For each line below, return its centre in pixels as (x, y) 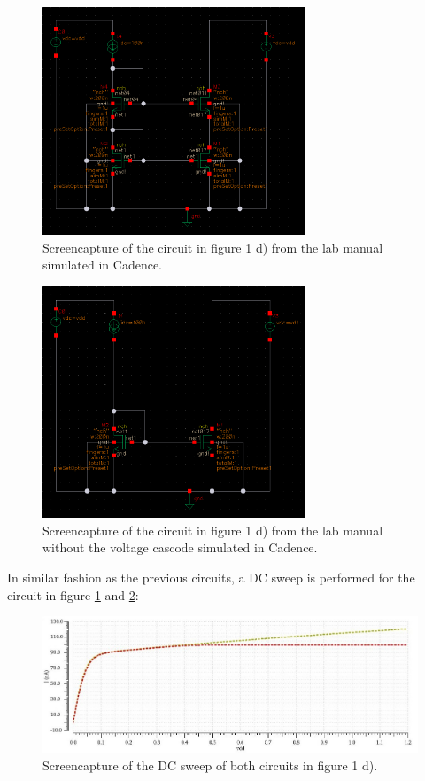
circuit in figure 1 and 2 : (73, 594)
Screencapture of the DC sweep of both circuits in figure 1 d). (210, 765)
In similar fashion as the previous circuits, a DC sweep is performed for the (211, 578)
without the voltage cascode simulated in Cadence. (180, 547)
